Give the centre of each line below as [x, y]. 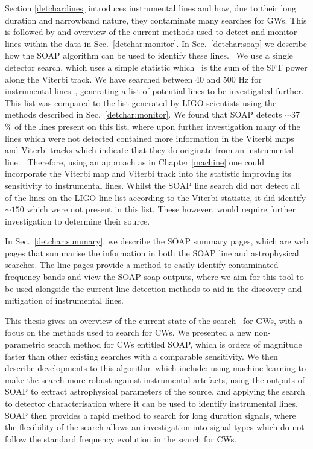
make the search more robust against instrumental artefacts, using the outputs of [155, 379]
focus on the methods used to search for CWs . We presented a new [128, 332]
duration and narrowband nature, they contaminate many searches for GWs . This [156, 20]
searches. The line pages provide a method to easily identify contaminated [142, 265]
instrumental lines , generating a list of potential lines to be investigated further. [154, 91]
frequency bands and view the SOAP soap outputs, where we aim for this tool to [154, 277]
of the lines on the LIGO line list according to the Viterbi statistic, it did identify [156, 197]
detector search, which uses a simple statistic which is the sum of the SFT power [156, 67]
